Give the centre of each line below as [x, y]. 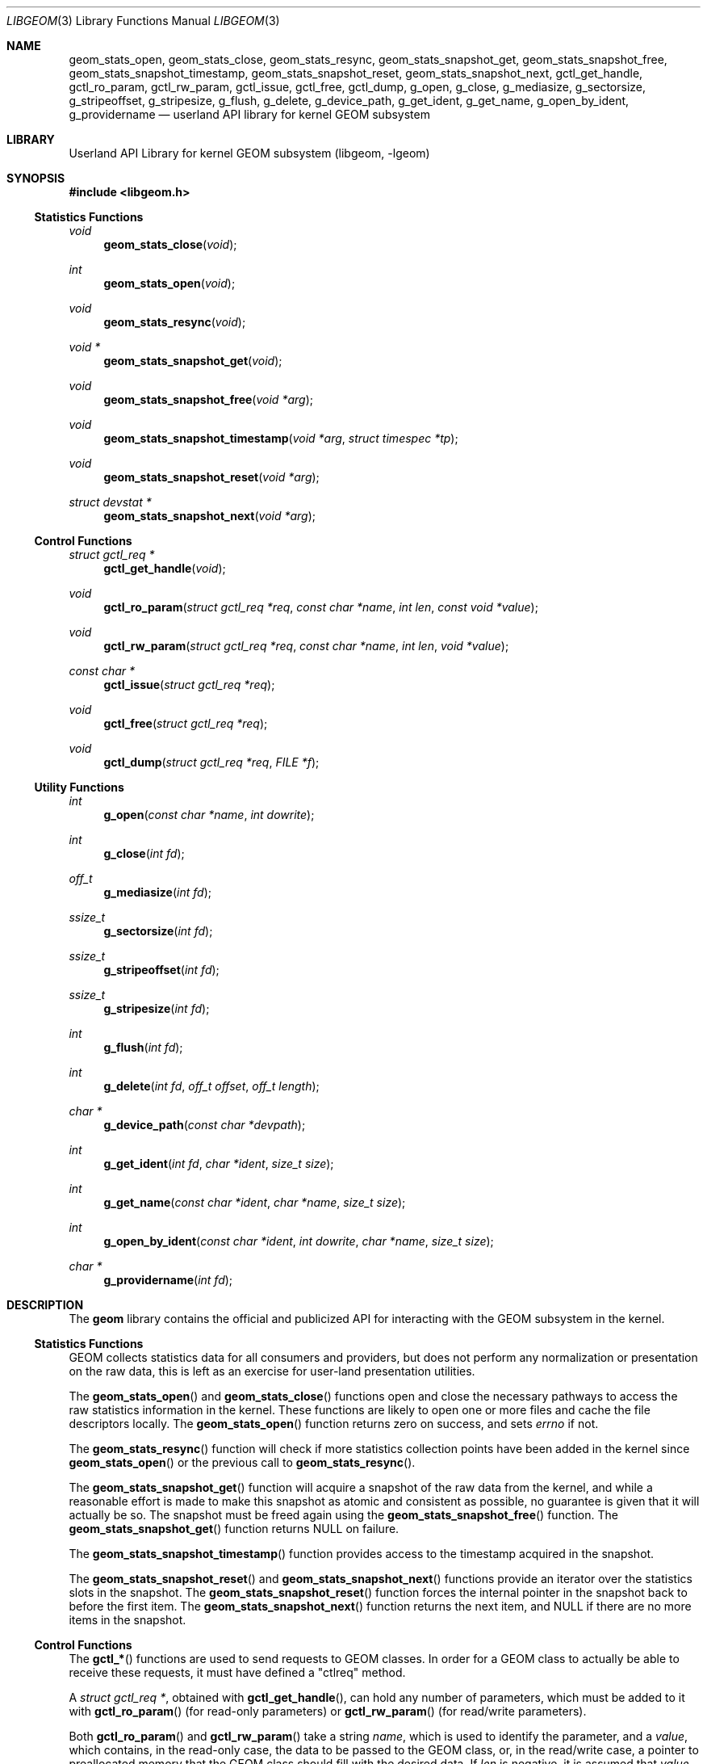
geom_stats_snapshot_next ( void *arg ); [210, 516]
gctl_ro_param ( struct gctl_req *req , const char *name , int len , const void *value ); [321, 607]
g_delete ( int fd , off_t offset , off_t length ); [211, 1086]
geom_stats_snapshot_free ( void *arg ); [208, 399]
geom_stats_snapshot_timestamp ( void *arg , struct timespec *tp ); [281, 438]
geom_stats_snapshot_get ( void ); [193, 361]
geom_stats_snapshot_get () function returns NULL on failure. [234, 1529]
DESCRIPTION [45, 1305]
